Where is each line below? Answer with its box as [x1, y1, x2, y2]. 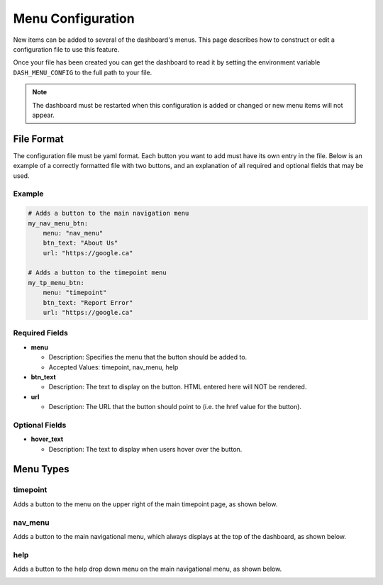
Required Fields [13, 328, 69, 338]
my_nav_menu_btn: [28, 219, 89, 227]
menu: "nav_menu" [43, 229, 104, 237]
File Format [13, 133, 64, 145]
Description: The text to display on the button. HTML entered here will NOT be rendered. [48, 383, 307, 391]
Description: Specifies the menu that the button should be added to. [48, 353, 248, 362]
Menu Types [13, 463, 70, 475]
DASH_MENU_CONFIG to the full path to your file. [13, 68, 152, 77]
